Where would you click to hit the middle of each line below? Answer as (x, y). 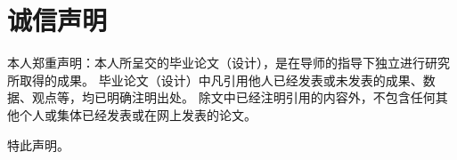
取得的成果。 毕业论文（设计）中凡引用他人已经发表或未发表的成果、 (221, 80)
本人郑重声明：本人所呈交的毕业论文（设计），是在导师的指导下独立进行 (216, 63)
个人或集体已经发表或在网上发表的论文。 (138, 114)
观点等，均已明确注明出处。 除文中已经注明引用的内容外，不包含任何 (233, 97)
